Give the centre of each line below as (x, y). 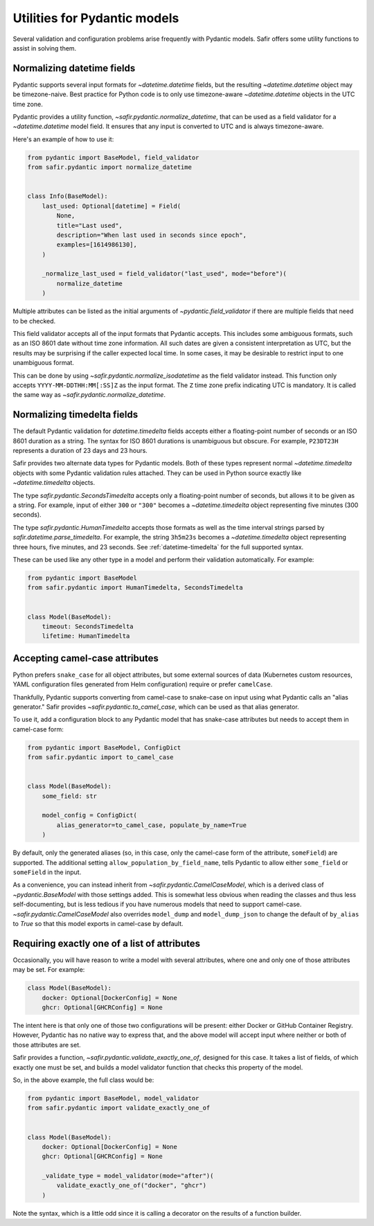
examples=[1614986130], (97, 245)
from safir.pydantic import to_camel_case (100, 757)
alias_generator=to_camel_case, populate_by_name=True (152, 825)
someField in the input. (47, 872)
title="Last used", (89, 225)
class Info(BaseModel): (68, 196)
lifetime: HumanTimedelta (86, 636)
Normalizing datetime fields (74, 68)
